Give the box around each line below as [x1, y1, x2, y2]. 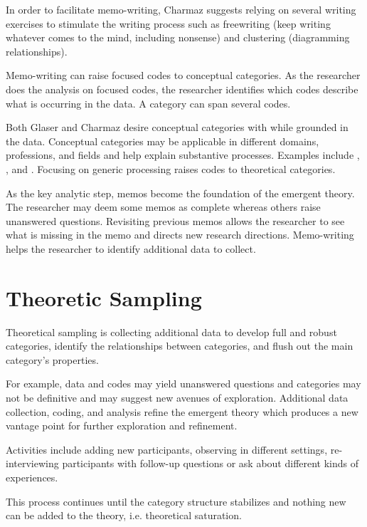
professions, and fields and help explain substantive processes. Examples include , [6, 147, 360, 162]
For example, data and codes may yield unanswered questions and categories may [6, 376, 361, 391]
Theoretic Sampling [6, 283, 202, 312]
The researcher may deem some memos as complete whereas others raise [6, 199, 321, 214]
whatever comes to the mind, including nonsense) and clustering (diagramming [6, 30, 350, 45]
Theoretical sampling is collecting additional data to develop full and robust [6, 324, 337, 339]
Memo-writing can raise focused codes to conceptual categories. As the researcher [6, 68, 361, 83]
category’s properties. [6, 352, 99, 367]
